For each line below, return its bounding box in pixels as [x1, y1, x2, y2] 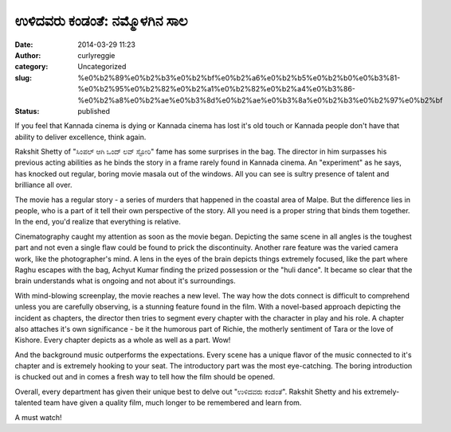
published [77, 106, 111, 115]
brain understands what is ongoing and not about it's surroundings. [14, 276, 236, 286]
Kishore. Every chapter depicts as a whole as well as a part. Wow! [14, 335, 231, 345]
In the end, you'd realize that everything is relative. [14, 217, 181, 227]
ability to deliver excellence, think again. [14, 132, 147, 142]
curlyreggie [77, 50, 116, 60]
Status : [14, 106, 40, 115]
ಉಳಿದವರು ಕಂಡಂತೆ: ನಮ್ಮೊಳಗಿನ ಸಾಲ [14, 12, 188, 29]
